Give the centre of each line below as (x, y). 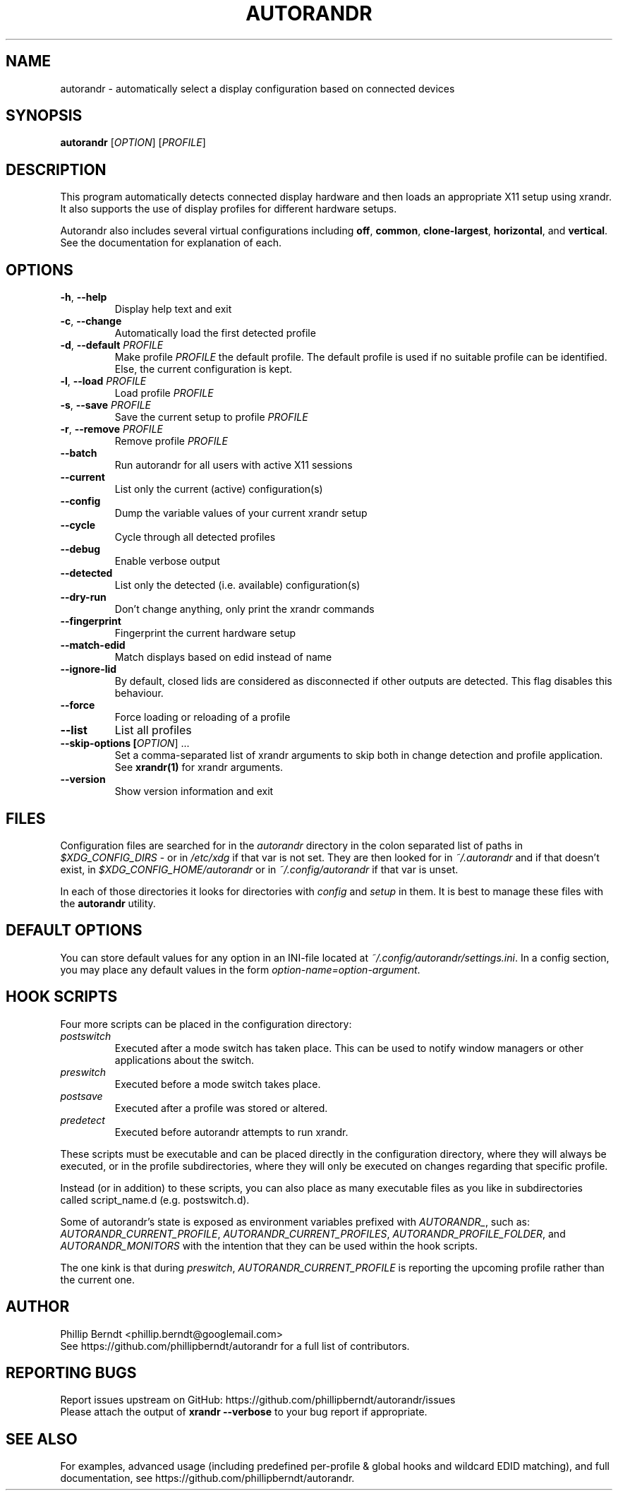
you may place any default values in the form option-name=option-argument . (240, 969)
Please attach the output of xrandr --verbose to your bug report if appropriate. (244, 1412)
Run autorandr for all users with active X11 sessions (234, 465)
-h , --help (84, 297)
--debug (80, 549)
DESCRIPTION (56, 169)
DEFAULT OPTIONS (74, 930)
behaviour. (139, 693)
